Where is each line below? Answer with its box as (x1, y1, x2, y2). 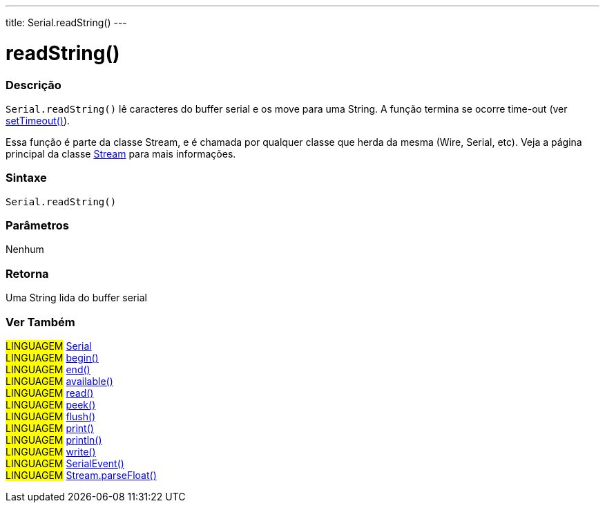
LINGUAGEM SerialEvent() (6, 457, 124, 469)
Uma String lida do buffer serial (6, 292, 147, 304)
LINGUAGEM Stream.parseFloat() (6, 469, 157, 481)
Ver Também (6, 314, 75, 329)
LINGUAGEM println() (6, 433, 102, 446)
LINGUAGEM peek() (6, 398, 96, 411)
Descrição (6, 77, 61, 92)
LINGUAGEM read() (6, 386, 94, 399)
